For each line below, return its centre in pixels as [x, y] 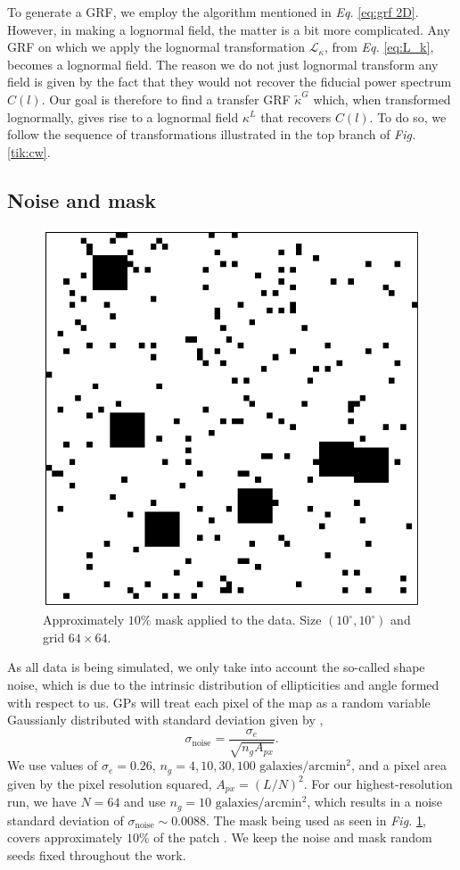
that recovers [296, 116]
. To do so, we [408, 116]
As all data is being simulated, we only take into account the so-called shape [216, 667]
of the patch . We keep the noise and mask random [293, 837]
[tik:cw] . [29, 151]
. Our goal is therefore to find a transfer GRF [166, 99]
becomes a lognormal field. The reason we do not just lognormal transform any [223, 64]
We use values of [53, 765]
